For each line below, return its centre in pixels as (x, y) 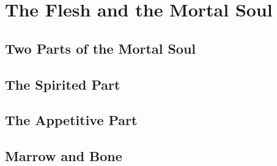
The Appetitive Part (71, 120)
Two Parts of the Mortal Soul (101, 48)
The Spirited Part (63, 84)
